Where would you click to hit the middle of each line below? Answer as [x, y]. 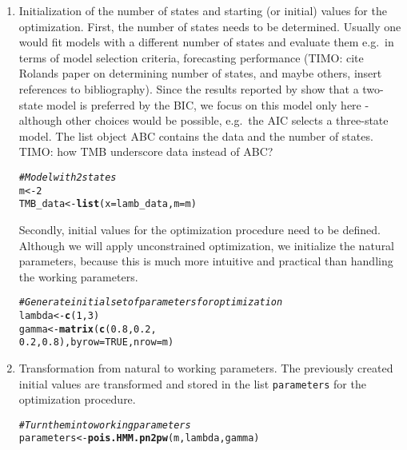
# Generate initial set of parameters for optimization [151, 303]
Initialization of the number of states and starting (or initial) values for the [203, 10]
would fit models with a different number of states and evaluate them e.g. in [206, 42]
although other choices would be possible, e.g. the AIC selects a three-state [203, 120]
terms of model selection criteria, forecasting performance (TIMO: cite [191, 57]
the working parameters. [78, 276]
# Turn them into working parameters [105, 425]
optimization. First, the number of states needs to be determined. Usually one [210, 26]
